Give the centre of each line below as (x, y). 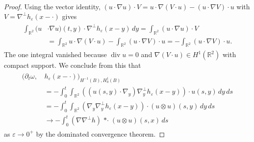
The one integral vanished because (55, 54)
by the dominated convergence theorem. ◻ (101, 133)
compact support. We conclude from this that (73, 65)
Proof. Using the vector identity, (52, 6)
